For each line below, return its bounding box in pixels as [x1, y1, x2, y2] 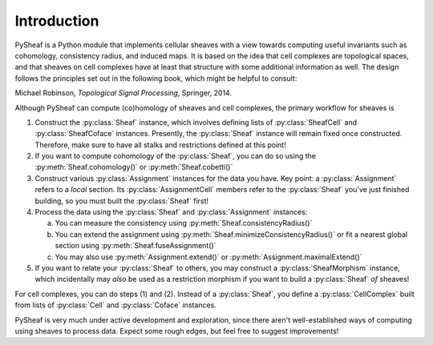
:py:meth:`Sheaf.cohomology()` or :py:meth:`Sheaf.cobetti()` [34, 162, 233, 172]
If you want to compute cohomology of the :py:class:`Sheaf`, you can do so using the [34, 151, 317, 161]
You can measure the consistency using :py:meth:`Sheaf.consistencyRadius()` [55, 219, 313, 228]
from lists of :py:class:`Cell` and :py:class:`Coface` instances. [14, 300, 216, 310]
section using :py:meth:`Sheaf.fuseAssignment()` [55, 241, 216, 251]
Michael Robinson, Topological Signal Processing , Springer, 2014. [14, 88, 233, 98]
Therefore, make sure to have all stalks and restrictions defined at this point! [34, 140, 286, 150]
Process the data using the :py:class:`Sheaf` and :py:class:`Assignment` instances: [34, 207, 308, 217]
